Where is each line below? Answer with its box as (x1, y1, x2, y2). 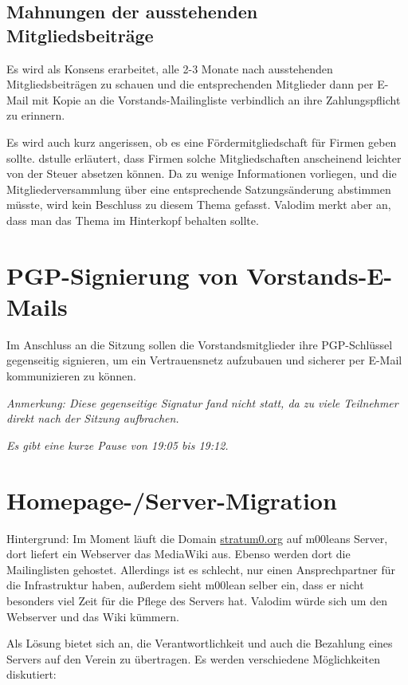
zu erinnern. (6, 107, 65, 124)
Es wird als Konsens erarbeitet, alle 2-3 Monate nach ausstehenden (6, 60, 333, 77)
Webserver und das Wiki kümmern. (6, 608, 179, 624)
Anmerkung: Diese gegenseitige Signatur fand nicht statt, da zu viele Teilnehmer (6, 394, 398, 411)
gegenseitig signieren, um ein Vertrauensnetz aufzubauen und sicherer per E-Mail (6, 352, 402, 368)
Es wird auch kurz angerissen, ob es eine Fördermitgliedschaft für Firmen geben (6, 133, 397, 150)
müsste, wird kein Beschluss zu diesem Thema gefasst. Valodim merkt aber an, (6, 196, 391, 213)
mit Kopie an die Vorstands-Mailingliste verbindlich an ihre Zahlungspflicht (32, 91, 401, 108)
